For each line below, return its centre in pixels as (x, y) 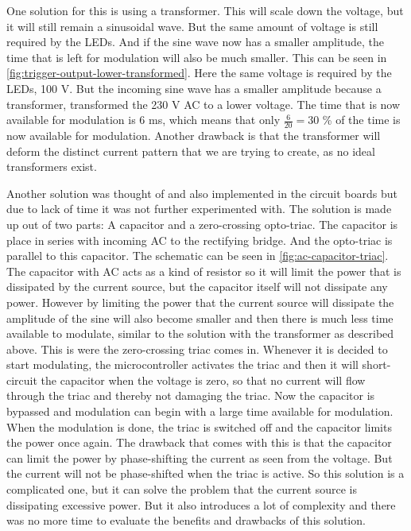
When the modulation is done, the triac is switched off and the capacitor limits (199, 426)
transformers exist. (52, 167)
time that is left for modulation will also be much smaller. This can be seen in (197, 57)
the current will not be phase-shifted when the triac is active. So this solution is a (205, 473)
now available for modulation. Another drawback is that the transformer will (194, 135)
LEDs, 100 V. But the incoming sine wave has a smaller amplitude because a (194, 88)
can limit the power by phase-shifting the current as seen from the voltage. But (200, 457)
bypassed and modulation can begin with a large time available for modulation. (200, 411)
